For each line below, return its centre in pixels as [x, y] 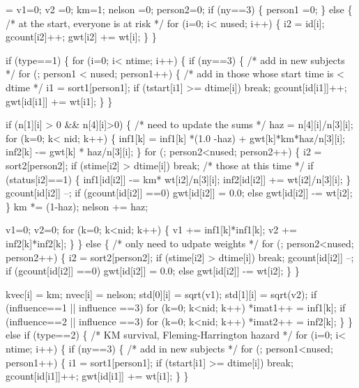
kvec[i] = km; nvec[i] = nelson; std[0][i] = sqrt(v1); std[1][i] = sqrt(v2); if [161, 294]
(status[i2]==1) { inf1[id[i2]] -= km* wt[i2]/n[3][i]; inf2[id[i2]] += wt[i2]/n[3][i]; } [178, 179]
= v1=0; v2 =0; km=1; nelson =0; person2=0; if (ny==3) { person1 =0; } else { [179, 9]
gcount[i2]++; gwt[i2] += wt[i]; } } [81, 37]
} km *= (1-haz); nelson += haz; [77, 206]
